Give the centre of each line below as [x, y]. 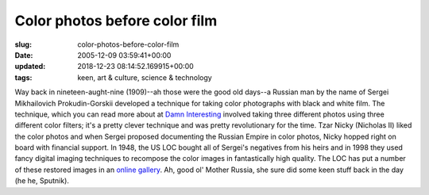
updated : [30, 67]
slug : [23, 44]
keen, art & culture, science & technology [145, 77]
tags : [23, 77]
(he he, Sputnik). [42, 181]
